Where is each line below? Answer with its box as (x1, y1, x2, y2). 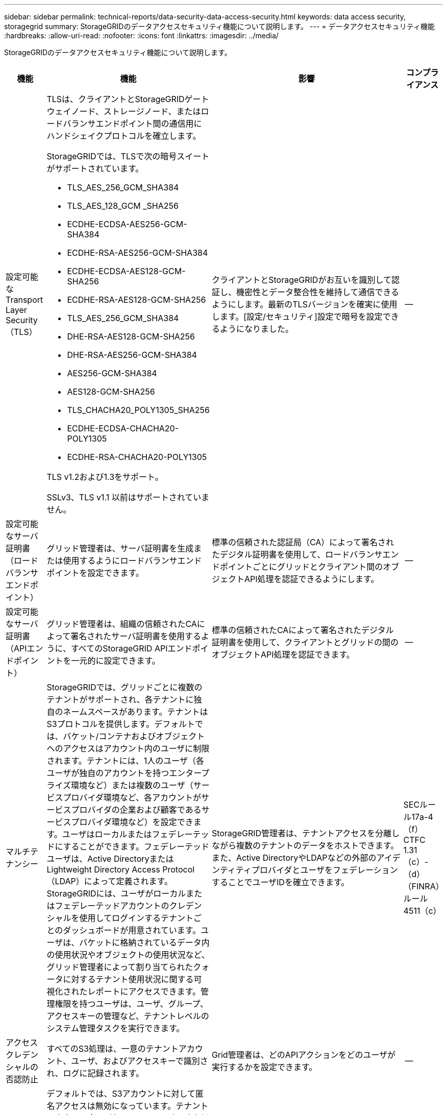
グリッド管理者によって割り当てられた (46, 962, 193, 972)
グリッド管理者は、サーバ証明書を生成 (46, 543, 194, 553)
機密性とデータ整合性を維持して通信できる (236, 287, 400, 297)
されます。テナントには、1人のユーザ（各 (46, 756, 205, 766)
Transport (6, 295, 43, 305)
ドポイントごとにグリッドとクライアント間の (211, 562, 383, 572)
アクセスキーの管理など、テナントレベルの (46, 1011, 209, 1021)
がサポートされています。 (46, 163, 144, 174)
